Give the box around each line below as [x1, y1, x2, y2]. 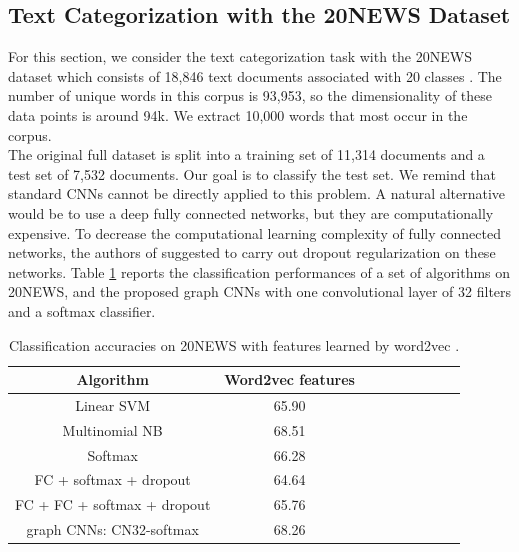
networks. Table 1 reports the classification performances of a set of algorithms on [8, 261, 511, 282]
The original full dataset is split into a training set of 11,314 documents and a [8, 144, 485, 165]
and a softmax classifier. [8, 300, 156, 321]
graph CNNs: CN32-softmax [26, 519, 199, 540]
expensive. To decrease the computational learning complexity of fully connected [8, 222, 501, 243]
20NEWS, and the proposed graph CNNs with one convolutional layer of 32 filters [8, 281, 512, 302]
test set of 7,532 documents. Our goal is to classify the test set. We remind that [8, 163, 496, 184]
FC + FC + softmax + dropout [15, 494, 211, 515]
